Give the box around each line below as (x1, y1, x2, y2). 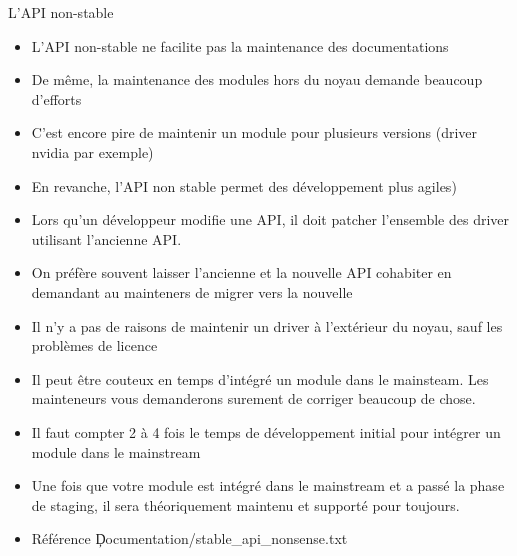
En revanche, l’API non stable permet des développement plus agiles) (31, 175, 457, 196)
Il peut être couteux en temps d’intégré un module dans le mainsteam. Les (31, 368, 489, 389)
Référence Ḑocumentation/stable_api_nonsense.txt (31, 528, 348, 549)
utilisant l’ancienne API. (31, 228, 182, 249)
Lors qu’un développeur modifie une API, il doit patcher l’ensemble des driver (31, 209, 510, 230)
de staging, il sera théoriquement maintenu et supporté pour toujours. (31, 494, 460, 515)
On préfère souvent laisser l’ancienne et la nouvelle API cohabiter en (31, 262, 452, 283)
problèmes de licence (31, 335, 158, 356)
